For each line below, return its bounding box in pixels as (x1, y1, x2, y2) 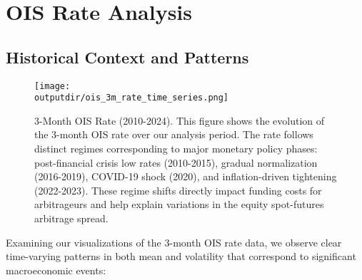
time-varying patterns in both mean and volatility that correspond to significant (6, 249, 356, 264)
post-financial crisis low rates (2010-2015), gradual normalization (34, 155, 318, 170)
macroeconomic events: (6, 262, 106, 277)
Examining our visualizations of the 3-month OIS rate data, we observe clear (6, 234, 342, 249)
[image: (34, 81, 71, 91)
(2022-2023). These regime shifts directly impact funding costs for (34, 182, 322, 197)
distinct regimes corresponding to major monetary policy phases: (34, 141, 318, 156)
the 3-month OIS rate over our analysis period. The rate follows (34, 127, 313, 142)
